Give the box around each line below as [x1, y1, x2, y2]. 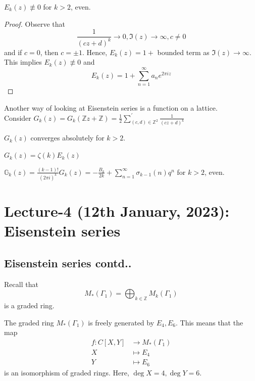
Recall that [4, 278, 38, 289]
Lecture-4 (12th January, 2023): [4, 201, 230, 221]
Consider [4, 112, 31, 123]
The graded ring [4, 317, 54, 327]
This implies [4, 57, 42, 67]
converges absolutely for [30, 132, 105, 143]
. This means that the [176, 317, 243, 327]
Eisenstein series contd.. [4, 255, 132, 270]
